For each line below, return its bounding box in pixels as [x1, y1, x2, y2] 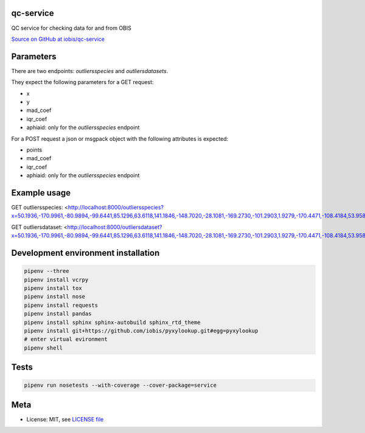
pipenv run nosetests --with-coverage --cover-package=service [24, 382, 217, 389]
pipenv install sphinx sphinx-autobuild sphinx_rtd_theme [24, 319, 201, 326]
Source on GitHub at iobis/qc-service [11, 35, 105, 43]
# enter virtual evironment [24, 336, 108, 343]
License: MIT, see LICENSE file [26, 415, 104, 423]
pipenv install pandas [24, 311, 92, 317]
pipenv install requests [24, 301, 99, 309]
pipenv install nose [24, 293, 85, 300]
